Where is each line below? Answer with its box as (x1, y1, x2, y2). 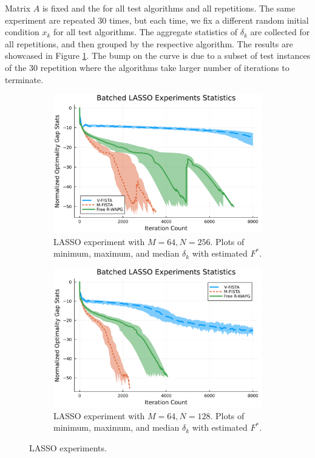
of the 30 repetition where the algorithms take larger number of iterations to (5, 61, 290, 73)
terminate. (5, 73, 44, 86)
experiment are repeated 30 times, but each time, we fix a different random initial (5, 13, 309, 26)
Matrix (5, 2, 31, 14)
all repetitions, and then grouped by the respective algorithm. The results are (5, 37, 293, 50)
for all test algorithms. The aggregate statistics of (53, 25, 238, 38)
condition (5, 25, 39, 38)
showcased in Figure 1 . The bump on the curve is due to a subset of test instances (5, 49, 311, 62)
